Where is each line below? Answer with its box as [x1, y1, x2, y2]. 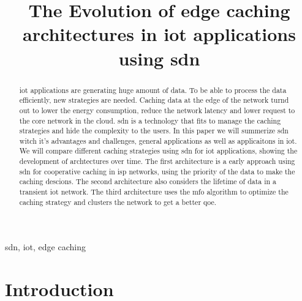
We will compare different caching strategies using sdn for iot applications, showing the [19, 146, 298, 156]
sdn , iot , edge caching [5, 240, 86, 253]
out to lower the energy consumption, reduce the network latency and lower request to [19, 105, 295, 115]
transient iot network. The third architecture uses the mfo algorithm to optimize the [19, 187, 289, 197]
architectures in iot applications [23, 21, 296, 46]
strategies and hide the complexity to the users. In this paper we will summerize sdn [19, 125, 289, 136]
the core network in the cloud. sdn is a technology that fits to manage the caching [19, 115, 281, 125]
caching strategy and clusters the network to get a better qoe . [19, 196, 217, 207]
